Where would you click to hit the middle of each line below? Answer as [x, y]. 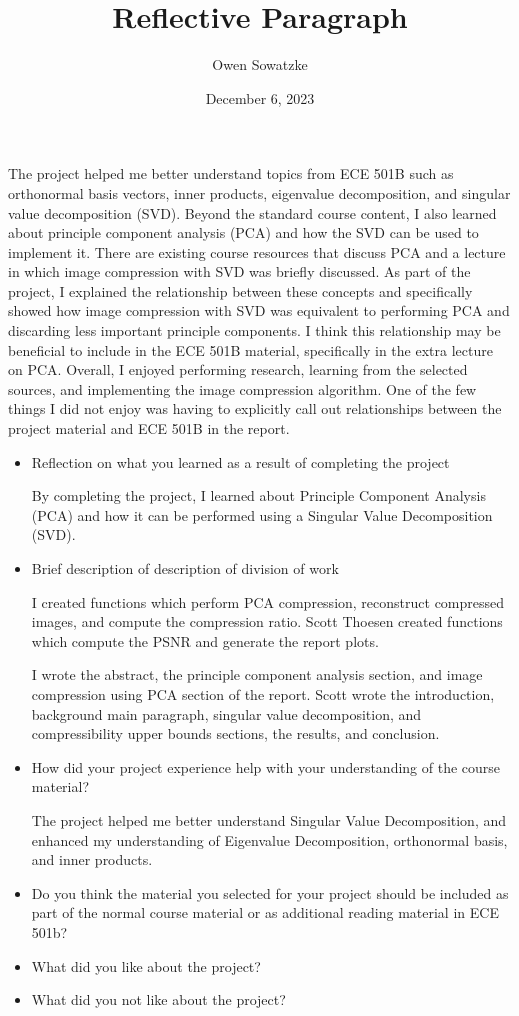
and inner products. [92, 859]
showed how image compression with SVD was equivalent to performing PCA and [259, 310]
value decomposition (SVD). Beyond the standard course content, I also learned [252, 212]
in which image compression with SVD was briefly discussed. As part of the [239, 271]
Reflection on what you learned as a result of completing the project [240, 461]
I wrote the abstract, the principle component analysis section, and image [257, 674]
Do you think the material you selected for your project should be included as [270, 892]
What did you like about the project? [146, 965]
